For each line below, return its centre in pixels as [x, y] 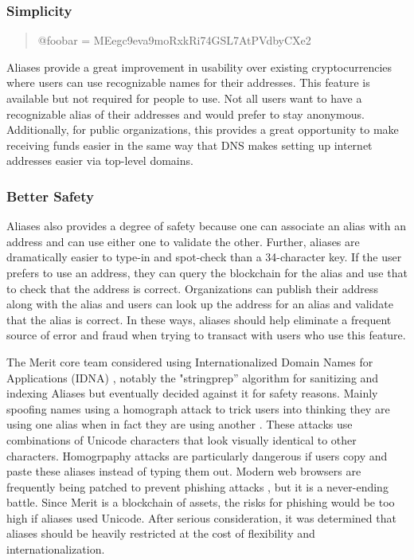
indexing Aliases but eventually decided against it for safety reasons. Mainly [192, 393]
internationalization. [56, 549]
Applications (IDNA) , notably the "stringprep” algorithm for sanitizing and [193, 377]
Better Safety [50, 196]
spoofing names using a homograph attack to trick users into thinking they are [198, 408]
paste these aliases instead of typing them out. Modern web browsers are [184, 471]
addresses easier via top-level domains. [100, 161]
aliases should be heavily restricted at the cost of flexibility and [161, 533]
